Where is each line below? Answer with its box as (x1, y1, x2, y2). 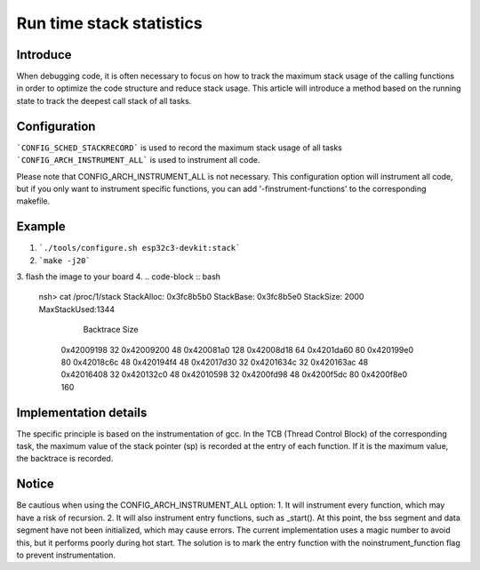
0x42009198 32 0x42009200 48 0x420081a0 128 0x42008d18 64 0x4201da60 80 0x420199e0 (60, 344, 413, 355)
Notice (16, 477, 55, 492)
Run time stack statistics (16, 13, 204, 33)
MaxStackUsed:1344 (38, 303, 116, 315)
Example (16, 219, 66, 235)
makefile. (16, 196, 51, 206)
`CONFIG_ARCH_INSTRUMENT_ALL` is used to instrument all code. (16, 155, 260, 165)
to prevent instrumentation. (16, 550, 116, 560)
